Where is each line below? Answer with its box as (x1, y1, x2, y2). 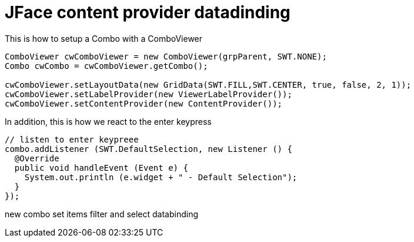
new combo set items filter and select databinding (5, 208, 199, 219)
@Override (14, 153, 59, 163)
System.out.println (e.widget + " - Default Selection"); (24, 172, 298, 182)
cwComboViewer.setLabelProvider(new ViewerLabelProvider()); (5, 89, 292, 99)
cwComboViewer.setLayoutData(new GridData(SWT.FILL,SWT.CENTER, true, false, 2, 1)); (5, 79, 412, 89)
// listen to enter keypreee (5, 134, 139, 144)
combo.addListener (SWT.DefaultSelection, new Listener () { (5, 144, 292, 154)
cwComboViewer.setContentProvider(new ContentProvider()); (5, 98, 283, 108)
